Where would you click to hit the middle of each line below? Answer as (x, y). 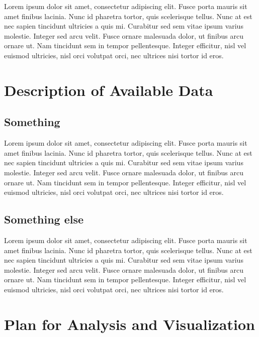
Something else (44, 219)
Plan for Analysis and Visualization (129, 324)
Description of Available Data (109, 90)
